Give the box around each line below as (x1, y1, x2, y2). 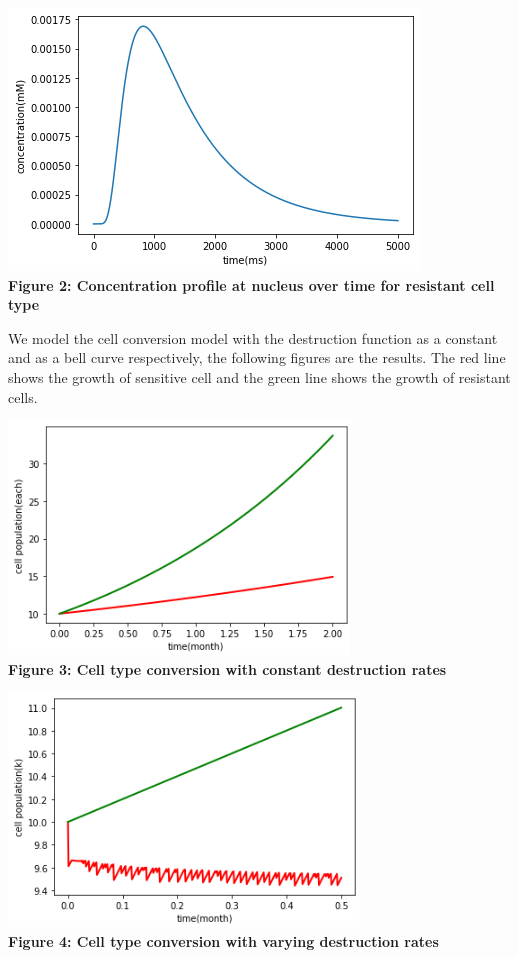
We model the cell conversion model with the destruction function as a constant (8, 327, 498, 348)
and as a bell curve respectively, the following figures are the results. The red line (8, 347, 506, 368)
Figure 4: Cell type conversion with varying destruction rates (8, 930, 439, 951)
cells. (8, 386, 38, 407)
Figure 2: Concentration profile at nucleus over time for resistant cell (8, 274, 495, 295)
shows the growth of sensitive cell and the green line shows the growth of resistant (8, 366, 511, 387)
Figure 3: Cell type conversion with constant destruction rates (8, 658, 447, 679)
